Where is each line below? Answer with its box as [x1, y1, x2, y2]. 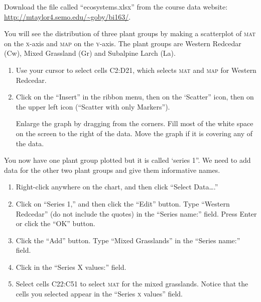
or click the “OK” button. [16, 218, 95, 229]
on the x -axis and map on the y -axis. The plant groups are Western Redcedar [4, 38, 241, 48]
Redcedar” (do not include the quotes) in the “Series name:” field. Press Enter [16, 208, 257, 219]
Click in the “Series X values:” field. [16, 261, 126, 272]
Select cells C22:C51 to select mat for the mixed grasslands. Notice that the [16, 278, 248, 289]
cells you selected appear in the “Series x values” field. [16, 288, 183, 299]
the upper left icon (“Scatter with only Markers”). [16, 101, 170, 112]
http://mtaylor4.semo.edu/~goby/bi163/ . [4, 11, 131, 22]
